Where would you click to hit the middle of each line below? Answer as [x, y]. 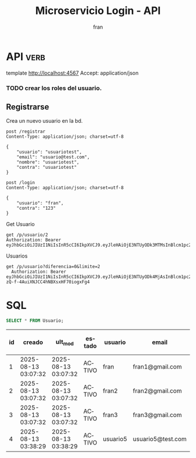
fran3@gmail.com [157, 415]
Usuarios [17, 256]
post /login [20, 183]
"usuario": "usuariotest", [49, 152]
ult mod [65, 342]
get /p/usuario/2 [27, 235]
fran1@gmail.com [157, 367]
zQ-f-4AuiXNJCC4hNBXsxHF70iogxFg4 [48, 282]
